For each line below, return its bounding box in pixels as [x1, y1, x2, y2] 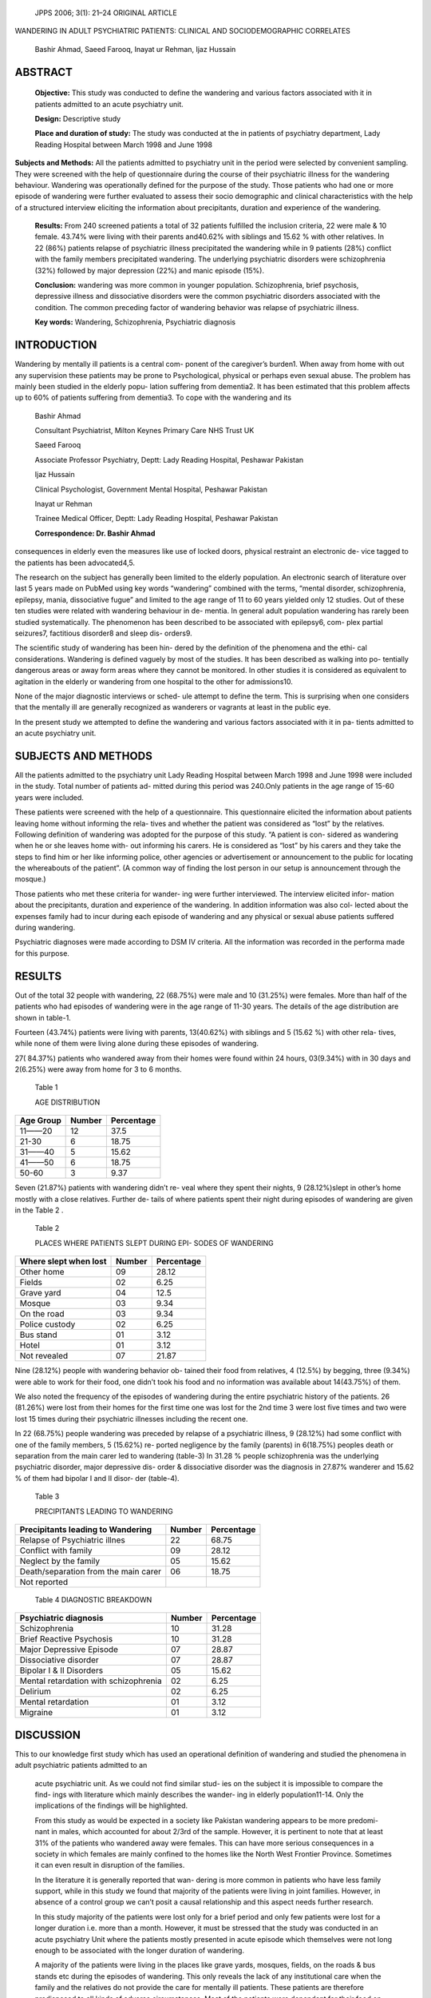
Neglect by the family [19, 1555, 100, 1566]
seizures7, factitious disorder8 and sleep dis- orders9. [14, 628, 193, 638]
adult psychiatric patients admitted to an [14, 1761, 148, 1770]
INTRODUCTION [14, 338, 97, 352]
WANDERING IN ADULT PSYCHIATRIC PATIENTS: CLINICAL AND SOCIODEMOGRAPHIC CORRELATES [14, 26, 351, 36]
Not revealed [19, 1351, 69, 1362]
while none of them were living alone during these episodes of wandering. [14, 1039, 259, 1049]
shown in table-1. [14, 1013, 71, 1022]
